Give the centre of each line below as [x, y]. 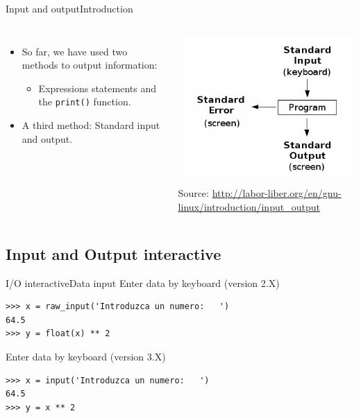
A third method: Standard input [91, 125]
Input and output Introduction [69, 8]
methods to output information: [90, 65]
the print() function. [85, 102]
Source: [193, 193]
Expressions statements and [97, 88]
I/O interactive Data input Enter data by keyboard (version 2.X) [143, 282]
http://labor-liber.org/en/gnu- [277, 193]
